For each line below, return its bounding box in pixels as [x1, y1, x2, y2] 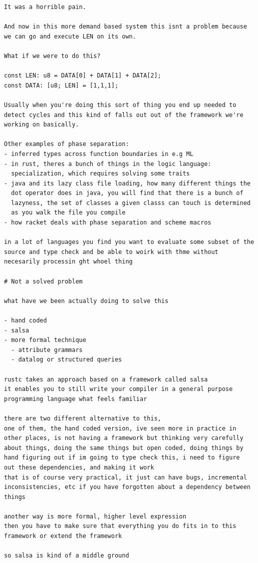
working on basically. [4, 121, 79, 128]
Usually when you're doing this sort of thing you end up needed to [4, 101, 237, 108]
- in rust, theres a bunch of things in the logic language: [4, 160, 212, 167]
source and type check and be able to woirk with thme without [4, 248, 219, 255]
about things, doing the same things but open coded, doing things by [4, 444, 244, 451]
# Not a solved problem [4, 277, 83, 285]
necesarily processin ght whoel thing [4, 258, 133, 265]
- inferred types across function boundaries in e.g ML [4, 150, 194, 157]
